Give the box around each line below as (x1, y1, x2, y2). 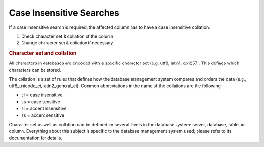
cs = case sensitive (21, 99, 61, 105)
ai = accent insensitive (21, 105, 67, 111)
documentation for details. (9, 135, 62, 141)
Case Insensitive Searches (9, 7, 120, 18)
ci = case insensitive (21, 92, 63, 98)
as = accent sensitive (21, 112, 65, 118)
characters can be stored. (9, 67, 61, 73)
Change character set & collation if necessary (21, 40, 113, 46)
